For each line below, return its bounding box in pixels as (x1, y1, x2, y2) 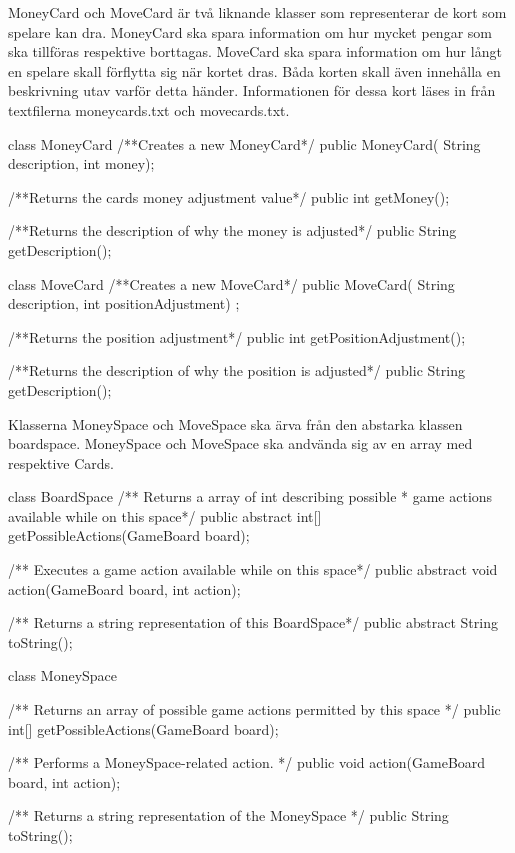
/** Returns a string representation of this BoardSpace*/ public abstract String (8, 612, 498, 633)
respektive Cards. (8, 452, 115, 473)
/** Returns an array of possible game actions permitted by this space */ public (8, 699, 501, 720)
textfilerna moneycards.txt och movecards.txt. (8, 99, 290, 120)
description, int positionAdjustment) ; (8, 293, 240, 314)
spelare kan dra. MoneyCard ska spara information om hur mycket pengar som (8, 21, 492, 42)
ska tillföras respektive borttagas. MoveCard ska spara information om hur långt (8, 41, 502, 62)
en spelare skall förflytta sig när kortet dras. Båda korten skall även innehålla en (8, 60, 501, 81)
